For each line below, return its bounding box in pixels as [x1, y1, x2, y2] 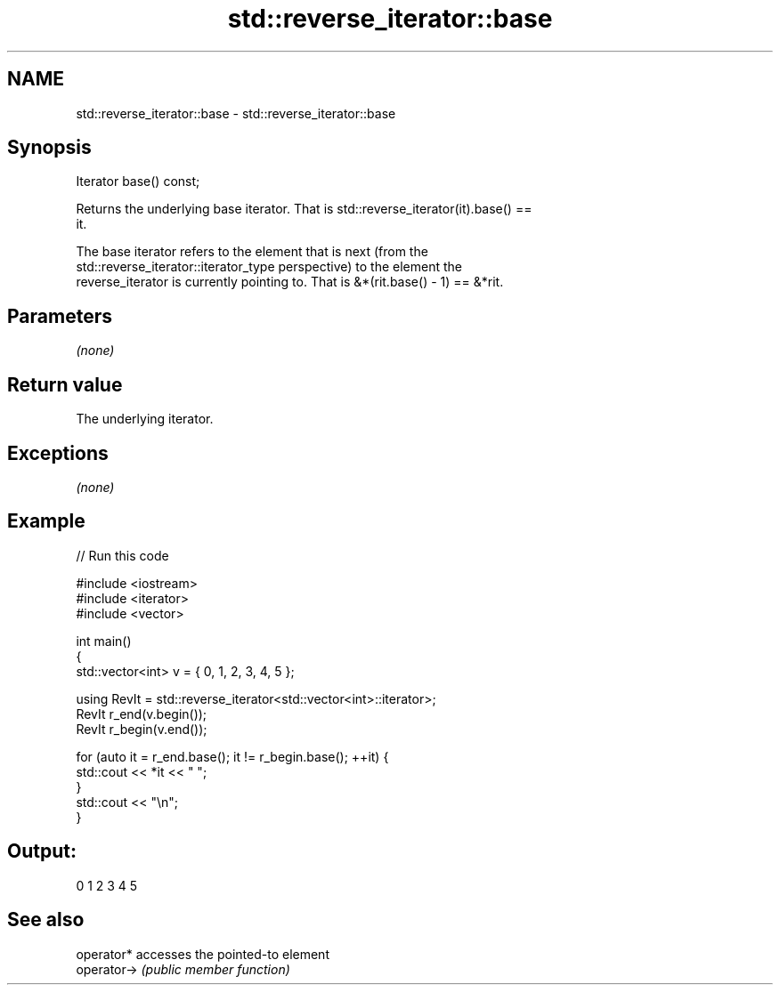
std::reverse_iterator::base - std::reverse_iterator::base [76, 105, 396, 121]
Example [7, 510, 85, 533]
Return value [7, 373, 123, 396]
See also [7, 908, 85, 932]
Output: [7, 840, 77, 863]
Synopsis [7, 136, 92, 159]
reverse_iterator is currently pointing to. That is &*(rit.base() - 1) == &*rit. [76, 274, 504, 290]
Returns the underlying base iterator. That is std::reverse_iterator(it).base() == [76, 201, 532, 217]
